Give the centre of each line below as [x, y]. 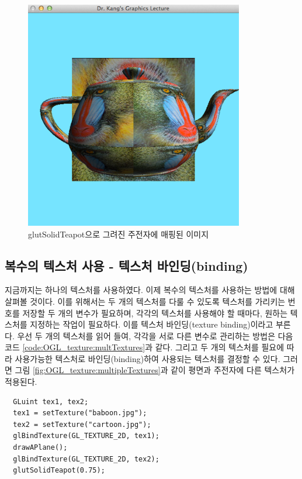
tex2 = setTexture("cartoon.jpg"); [82, 424]
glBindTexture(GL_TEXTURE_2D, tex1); [86, 436]
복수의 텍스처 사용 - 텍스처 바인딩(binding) [126, 265]
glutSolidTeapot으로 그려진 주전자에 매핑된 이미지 [119, 234]
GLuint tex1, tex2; [51, 402]
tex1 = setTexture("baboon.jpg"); [80, 413]
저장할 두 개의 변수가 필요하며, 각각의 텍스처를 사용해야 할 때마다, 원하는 [155, 313]
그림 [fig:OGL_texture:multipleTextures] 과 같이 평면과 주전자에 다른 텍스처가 [155, 370]
